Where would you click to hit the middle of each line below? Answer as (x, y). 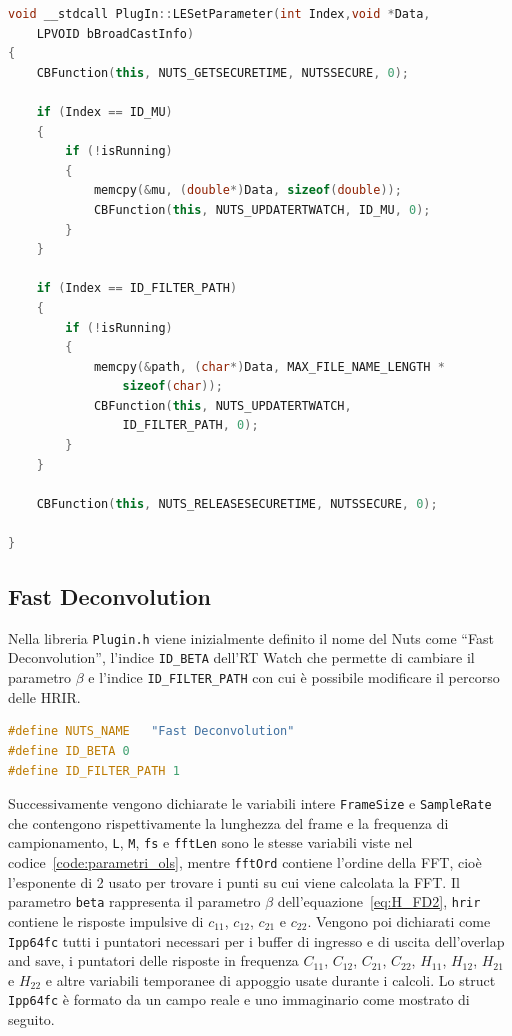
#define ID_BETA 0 (69, 750)
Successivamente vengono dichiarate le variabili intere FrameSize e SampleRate (250, 803)
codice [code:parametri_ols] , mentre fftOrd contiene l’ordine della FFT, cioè (245, 862)
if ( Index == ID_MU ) (104, 111)
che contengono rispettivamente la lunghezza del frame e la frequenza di (228, 822)
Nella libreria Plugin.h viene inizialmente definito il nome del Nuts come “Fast (251, 637)
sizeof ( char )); (172, 386)
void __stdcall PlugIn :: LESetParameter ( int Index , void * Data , (219, 14)
